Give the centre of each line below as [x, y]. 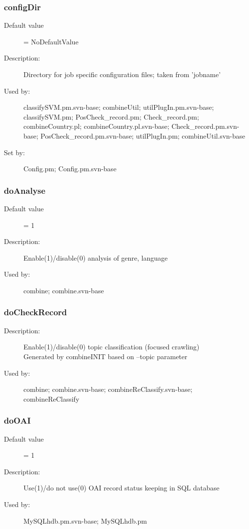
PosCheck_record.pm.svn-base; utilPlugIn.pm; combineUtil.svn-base [143, 135]
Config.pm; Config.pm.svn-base [70, 169]
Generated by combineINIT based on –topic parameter [105, 356]
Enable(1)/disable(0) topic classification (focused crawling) [112, 347]
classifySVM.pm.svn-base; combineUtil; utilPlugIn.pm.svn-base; [119, 107]
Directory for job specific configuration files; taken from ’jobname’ [122, 74]
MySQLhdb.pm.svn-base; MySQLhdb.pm [85, 520]
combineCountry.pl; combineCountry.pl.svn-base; [96, 126]
